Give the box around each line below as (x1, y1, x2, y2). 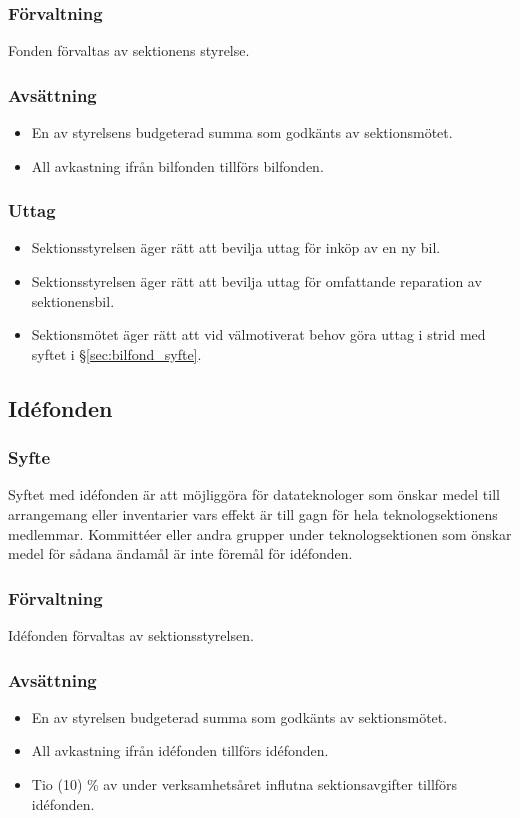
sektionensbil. (31, 290, 115, 311)
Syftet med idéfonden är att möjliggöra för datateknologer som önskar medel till (8, 484, 500, 505)
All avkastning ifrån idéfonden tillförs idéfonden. (31, 740, 329, 761)
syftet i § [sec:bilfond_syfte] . (31, 343, 202, 364)
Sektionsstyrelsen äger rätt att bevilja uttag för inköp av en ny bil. (31, 237, 441, 258)
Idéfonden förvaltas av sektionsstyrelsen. (8, 625, 254, 645)
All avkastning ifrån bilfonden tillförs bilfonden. (31, 155, 324, 176)
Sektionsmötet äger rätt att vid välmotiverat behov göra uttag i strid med (31, 324, 486, 345)
